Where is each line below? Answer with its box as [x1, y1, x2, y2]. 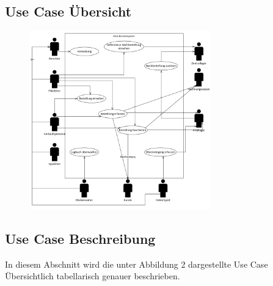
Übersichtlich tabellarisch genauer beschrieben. [5, 269, 180, 282]
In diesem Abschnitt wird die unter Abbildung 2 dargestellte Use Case [5, 257, 268, 270]
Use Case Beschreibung [5, 229, 156, 248]
